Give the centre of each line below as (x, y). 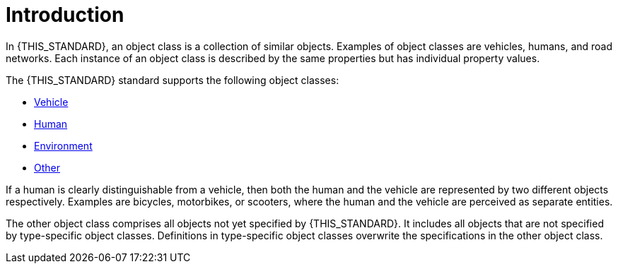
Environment (63, 145)
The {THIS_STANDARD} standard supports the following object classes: (173, 80)
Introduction (65, 15)
